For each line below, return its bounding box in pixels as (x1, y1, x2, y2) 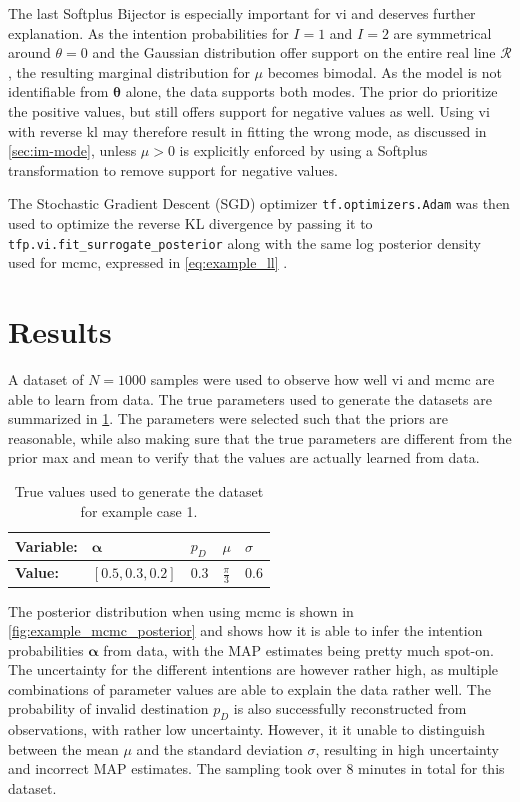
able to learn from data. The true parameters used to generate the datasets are (8, 388, 492, 409)
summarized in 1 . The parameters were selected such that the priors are (8, 408, 449, 429)
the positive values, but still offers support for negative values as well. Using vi (8, 100, 490, 121)
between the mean (8, 738, 119, 759)
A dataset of (8, 368, 84, 389)
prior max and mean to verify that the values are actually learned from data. (8, 447, 480, 468)
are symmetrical (393, 22, 492, 43)
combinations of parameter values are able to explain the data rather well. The (8, 678, 491, 699)
